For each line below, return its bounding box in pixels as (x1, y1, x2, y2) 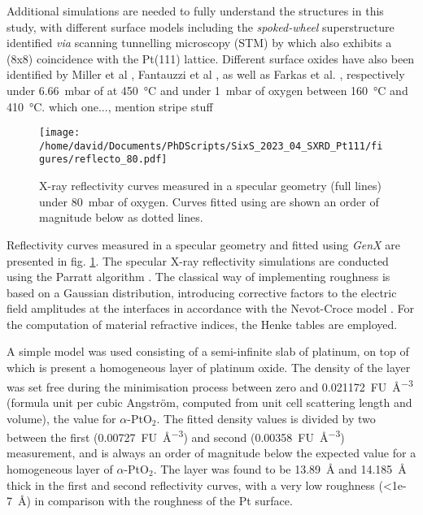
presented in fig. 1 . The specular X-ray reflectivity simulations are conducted (7, 252, 389, 269)
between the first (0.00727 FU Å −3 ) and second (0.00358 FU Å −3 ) (7, 426, 345, 445)
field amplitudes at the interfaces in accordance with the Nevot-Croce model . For (7, 300, 414, 317)
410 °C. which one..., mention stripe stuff (7, 97, 213, 115)
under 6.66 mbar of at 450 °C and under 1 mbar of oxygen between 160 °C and (7, 81, 408, 98)
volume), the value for (7, 409, 116, 426)
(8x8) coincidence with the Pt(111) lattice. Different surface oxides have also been (7, 50, 415, 67)
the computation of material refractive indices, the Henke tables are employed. (7, 315, 398, 332)
